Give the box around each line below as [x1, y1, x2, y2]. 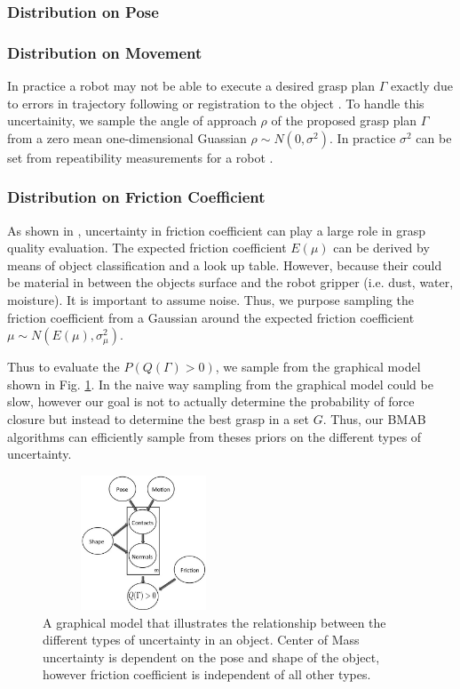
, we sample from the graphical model [215, 357, 421, 376]
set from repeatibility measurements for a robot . [7, 148, 274, 166]
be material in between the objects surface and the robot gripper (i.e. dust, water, [7, 273, 454, 292]
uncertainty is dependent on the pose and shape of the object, [43, 647, 380, 666]
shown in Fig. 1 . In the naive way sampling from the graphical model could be [7, 374, 433, 393]
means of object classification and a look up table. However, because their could [7, 255, 442, 274]
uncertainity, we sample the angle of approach [7, 111, 257, 130]
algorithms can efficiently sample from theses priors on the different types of [7, 427, 422, 445]
